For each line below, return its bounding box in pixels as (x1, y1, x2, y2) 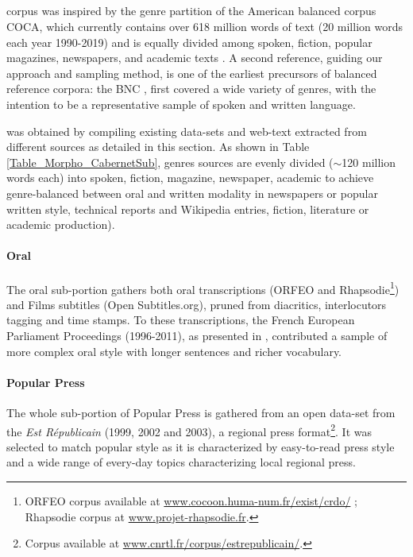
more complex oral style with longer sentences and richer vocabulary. (6, 342, 342, 359)
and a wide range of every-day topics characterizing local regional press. (6, 454, 356, 470)
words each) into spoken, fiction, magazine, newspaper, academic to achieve (6, 169, 374, 186)
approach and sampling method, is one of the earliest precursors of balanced (6, 64, 377, 81)
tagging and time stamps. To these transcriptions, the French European (6, 311, 355, 328)
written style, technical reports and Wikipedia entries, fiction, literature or (6, 200, 369, 217)
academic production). (6, 216, 115, 233)
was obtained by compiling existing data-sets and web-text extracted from (6, 122, 367, 139)
